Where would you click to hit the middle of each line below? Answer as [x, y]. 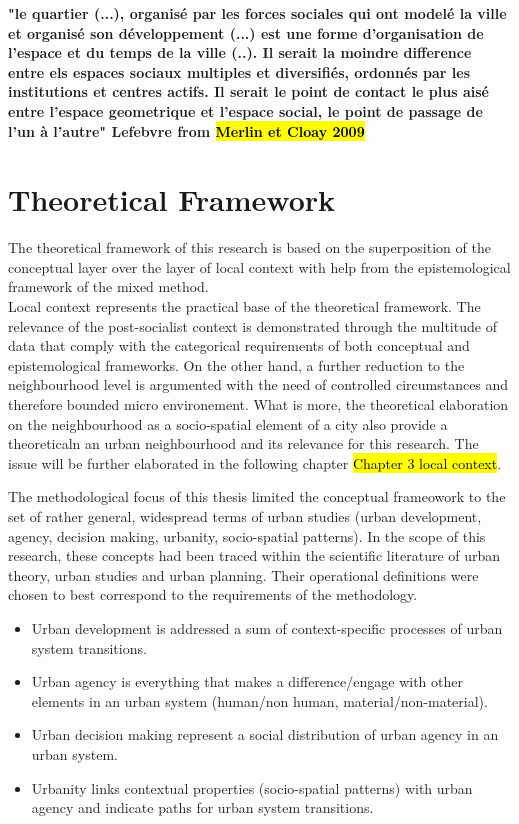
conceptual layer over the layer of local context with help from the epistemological [259, 266]
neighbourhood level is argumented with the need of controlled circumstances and [258, 384]
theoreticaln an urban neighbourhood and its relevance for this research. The [243, 443]
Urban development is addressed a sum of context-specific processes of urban [267, 627]
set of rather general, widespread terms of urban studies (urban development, [245, 516]
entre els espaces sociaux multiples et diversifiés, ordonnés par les [239, 71]
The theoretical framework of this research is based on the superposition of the [249, 247]
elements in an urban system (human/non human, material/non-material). [259, 700]
